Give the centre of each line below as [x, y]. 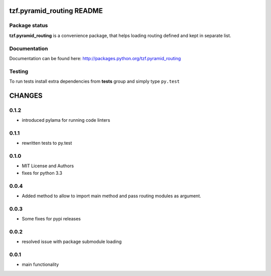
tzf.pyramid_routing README [56, 11]
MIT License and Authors [48, 166]
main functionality [40, 264]
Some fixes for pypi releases [51, 219]
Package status [29, 26]
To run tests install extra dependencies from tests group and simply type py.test [95, 81]
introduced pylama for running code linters [66, 120]
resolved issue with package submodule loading [72, 242]
